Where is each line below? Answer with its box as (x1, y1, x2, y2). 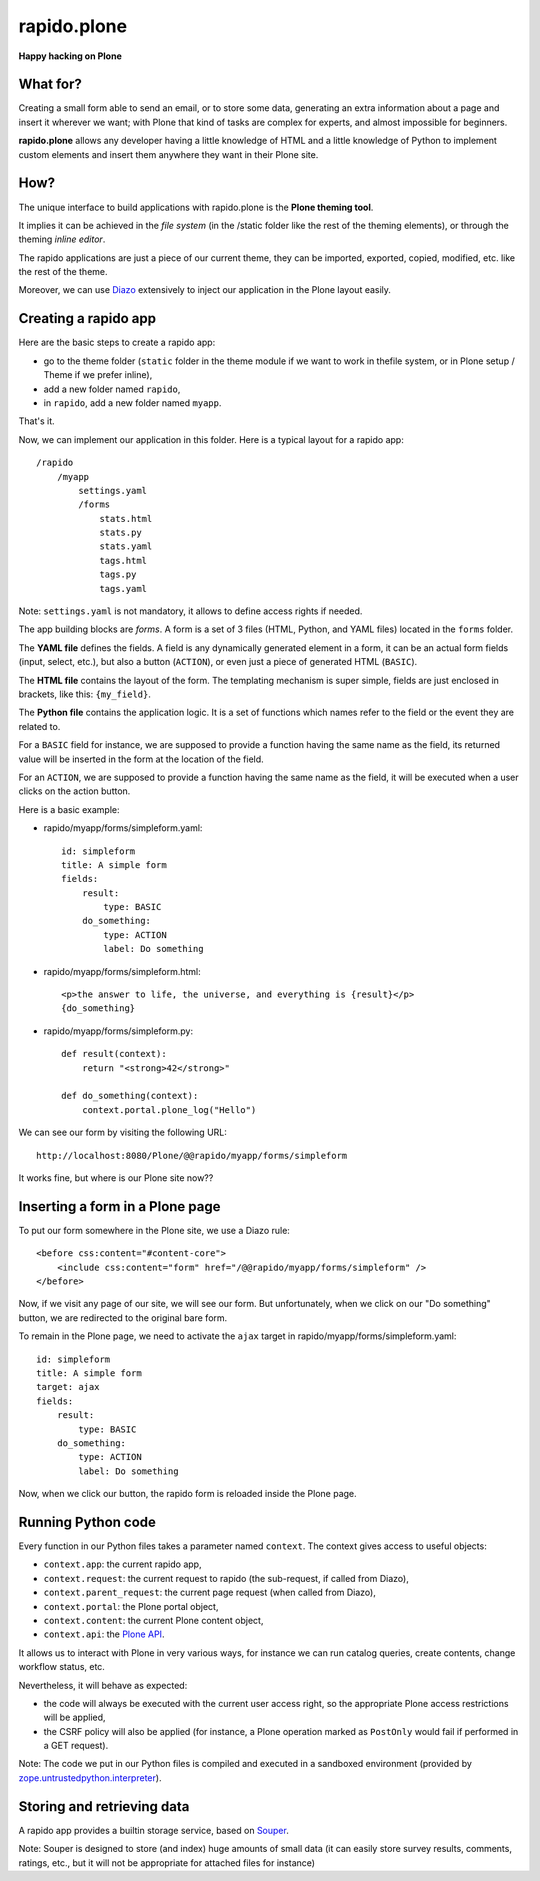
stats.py (99, 527, 142, 539)
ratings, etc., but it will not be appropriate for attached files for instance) (18, 1856, 315, 1869)
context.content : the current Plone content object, (43, 1614, 264, 1626)
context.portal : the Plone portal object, (43, 1600, 219, 1612)
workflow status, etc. (18, 1661, 105, 1673)
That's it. (18, 415, 55, 427)
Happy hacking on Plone (18, 50, 122, 62)
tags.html (99, 555, 148, 566)
